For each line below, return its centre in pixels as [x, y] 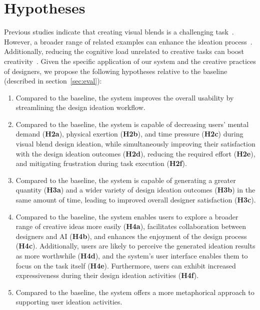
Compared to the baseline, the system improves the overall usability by [125, 97]
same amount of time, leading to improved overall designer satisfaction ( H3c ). [136, 200]
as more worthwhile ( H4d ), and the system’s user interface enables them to [132, 255]
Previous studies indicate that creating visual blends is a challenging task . [119, 32]
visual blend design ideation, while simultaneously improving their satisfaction [135, 144]
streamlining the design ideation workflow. [80, 107]
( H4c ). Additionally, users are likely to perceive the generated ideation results [135, 246]
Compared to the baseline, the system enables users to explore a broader [127, 216]
